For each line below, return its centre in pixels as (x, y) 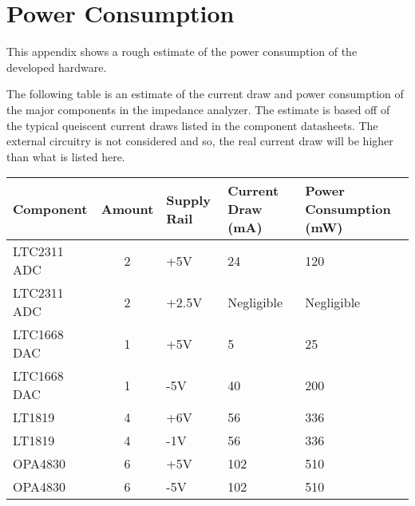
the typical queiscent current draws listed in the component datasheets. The (192, 125)
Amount (127, 209)
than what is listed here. (66, 156)
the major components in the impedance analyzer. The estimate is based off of (198, 109)
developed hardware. (57, 67)
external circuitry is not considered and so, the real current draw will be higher (200, 141)
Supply (189, 200)
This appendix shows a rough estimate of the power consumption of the (182, 51)
